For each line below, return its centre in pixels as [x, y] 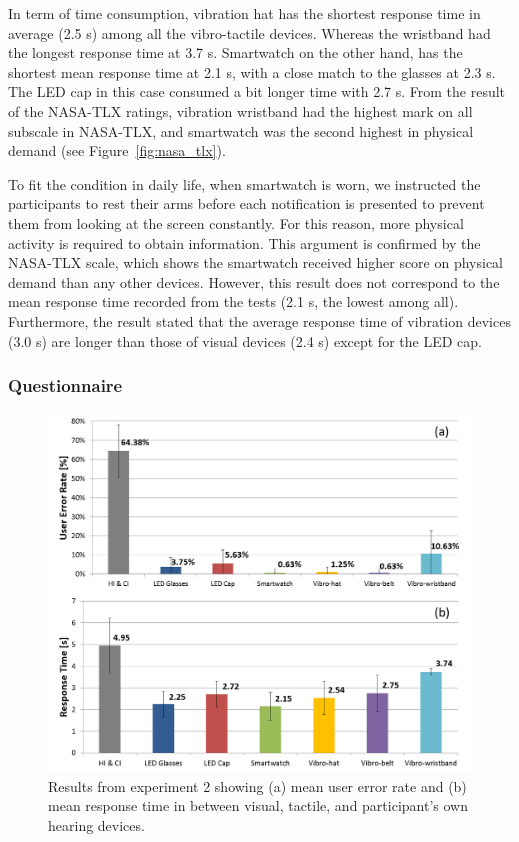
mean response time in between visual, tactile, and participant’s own [258, 805]
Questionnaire [65, 385]
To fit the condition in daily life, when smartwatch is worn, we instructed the [244, 183]
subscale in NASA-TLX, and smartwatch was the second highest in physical [241, 130]
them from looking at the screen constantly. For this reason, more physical [236, 222]
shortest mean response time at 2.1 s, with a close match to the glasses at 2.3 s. [252, 71]
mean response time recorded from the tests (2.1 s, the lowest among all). [233, 301]
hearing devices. [96, 825]
